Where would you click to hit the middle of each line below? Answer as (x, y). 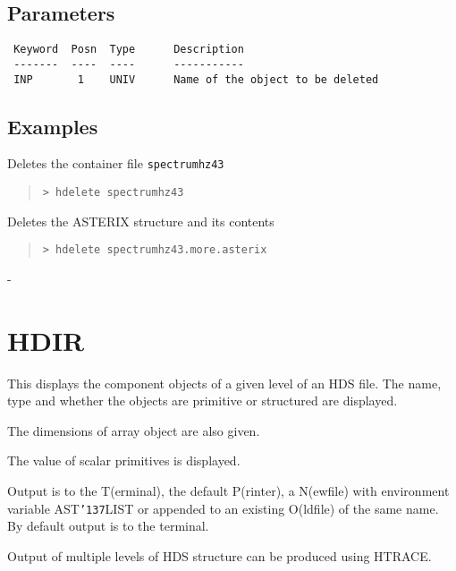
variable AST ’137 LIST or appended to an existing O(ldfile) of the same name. (223, 508)
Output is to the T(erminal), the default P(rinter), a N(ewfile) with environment (228, 491)
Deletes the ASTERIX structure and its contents (141, 221)
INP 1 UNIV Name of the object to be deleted (196, 79)
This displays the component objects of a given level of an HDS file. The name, (224, 383)
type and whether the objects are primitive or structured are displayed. (203, 401)
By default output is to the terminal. (108, 526)
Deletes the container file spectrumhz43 (116, 163)
